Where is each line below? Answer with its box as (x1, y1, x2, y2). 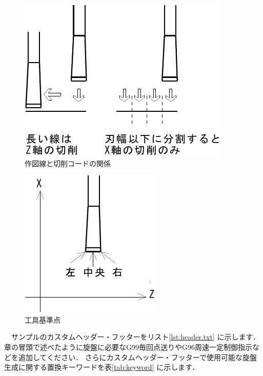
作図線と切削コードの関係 (25, 157, 111, 168)
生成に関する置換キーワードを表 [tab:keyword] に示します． (4, 362, 199, 372)
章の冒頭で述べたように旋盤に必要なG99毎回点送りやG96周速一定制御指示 (4, 341, 252, 352)
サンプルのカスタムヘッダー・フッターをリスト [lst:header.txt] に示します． (11, 331, 260, 342)
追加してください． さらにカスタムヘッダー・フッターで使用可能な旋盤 (18, 351, 257, 362)
